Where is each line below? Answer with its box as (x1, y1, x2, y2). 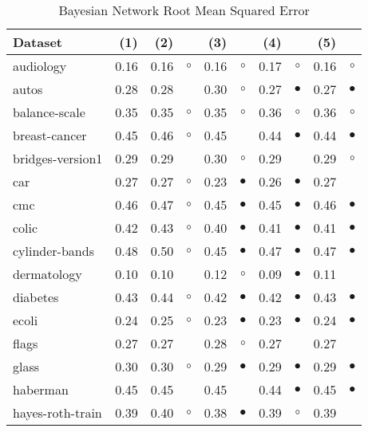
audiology (13, 57, 67, 75)
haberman (13, 380, 69, 399)
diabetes (13, 288, 59, 306)
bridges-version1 (13, 149, 103, 167)
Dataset (13, 33, 63, 51)
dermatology (13, 265, 82, 283)
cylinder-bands (13, 242, 94, 260)
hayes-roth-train (13, 403, 102, 422)
